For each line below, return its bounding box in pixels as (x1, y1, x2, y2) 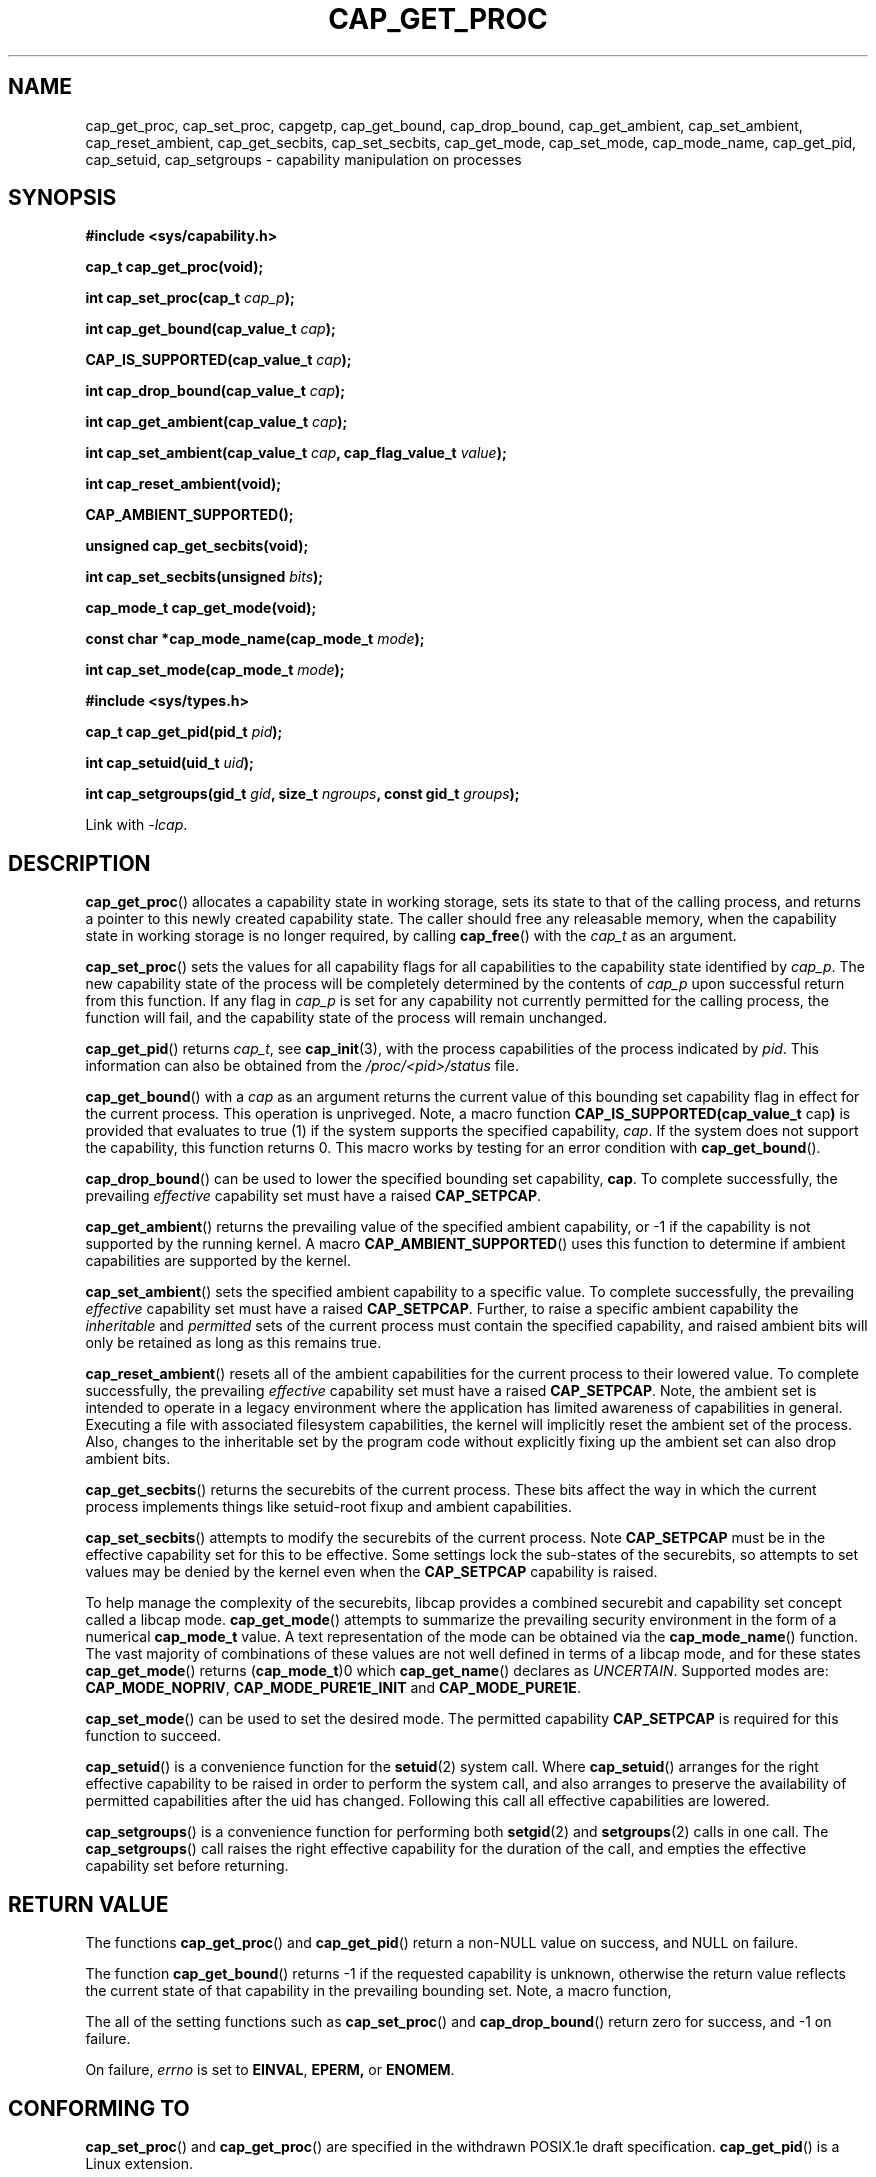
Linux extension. (85, 2154, 193, 2172)
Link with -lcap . (85, 816, 188, 834)
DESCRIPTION (8, 850, 151, 876)
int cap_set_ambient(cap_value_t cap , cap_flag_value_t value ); (85, 444, 507, 462)
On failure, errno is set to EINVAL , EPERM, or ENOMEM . (85, 2061, 455, 2079)
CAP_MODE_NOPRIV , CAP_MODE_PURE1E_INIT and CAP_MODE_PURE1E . (85, 1679, 581, 1697)
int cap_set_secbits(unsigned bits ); (85, 568, 324, 586)
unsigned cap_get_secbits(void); (85, 537, 309, 555)
